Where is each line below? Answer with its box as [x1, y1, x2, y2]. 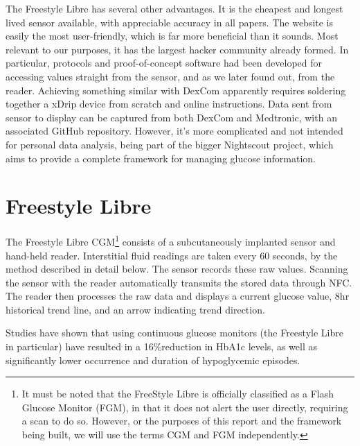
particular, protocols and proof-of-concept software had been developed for [6, 55, 322, 70]
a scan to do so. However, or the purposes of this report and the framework [21, 413, 342, 428]
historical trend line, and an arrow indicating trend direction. [6, 302, 265, 316]
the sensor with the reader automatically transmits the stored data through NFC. [6, 275, 352, 289]
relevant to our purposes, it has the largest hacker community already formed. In [6, 42, 349, 56]
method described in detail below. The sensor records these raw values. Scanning [6, 261, 348, 276]
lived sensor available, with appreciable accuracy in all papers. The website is [6, 15, 334, 29]
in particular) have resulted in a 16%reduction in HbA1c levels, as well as [6, 339, 318, 354]
